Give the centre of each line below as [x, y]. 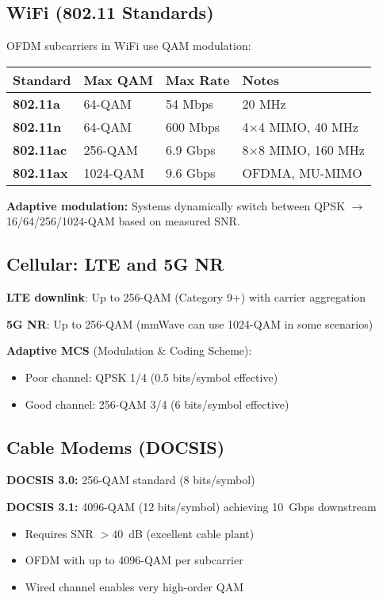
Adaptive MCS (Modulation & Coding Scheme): [129, 350]
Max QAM [118, 79]
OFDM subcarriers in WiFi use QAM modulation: [129, 46]
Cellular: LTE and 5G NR [115, 264]
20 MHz [264, 103]
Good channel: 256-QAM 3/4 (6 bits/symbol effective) [157, 404]
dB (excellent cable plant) [191, 533]
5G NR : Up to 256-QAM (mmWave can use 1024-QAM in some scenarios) [190, 323]
